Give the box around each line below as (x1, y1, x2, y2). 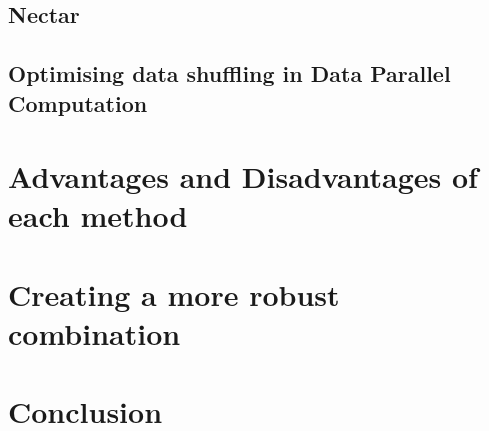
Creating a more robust (8, 273, 340, 314)
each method (8, 195, 188, 236)
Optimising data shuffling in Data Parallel (8, 58, 451, 89)
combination (8, 312, 181, 353)
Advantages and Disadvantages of (8, 156, 478, 197)
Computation (8, 87, 148, 118)
